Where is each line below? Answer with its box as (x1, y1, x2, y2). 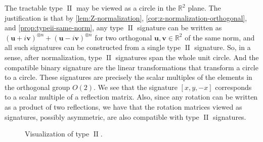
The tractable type (5, 3, 63, 13)
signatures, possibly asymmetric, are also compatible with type (5, 111, 199, 122)
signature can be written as (137, 22, 222, 33)
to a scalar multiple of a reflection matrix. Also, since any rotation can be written (5, 91, 258, 102)
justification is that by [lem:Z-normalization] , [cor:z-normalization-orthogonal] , (5, 12, 247, 23)
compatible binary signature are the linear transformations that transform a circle (5, 62, 258, 72)
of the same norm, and (185, 32, 255, 42)
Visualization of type (25, 128, 90, 139)
